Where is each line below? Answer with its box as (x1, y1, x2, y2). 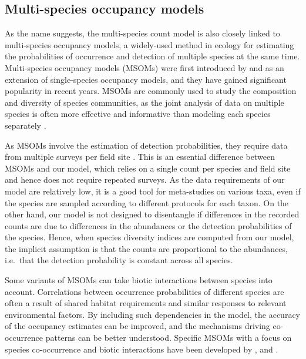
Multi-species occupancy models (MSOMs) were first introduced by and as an (5, 61, 284, 73)
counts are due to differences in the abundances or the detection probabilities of (5, 219, 292, 231)
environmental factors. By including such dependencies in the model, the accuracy (5, 308, 300, 320)
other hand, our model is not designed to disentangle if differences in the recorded (5, 208, 300, 220)
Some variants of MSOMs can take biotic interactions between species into (5, 274, 273, 286)
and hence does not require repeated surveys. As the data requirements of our (5, 173, 285, 186)
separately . (5, 119, 46, 131)
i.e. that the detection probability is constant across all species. (5, 254, 233, 266)
